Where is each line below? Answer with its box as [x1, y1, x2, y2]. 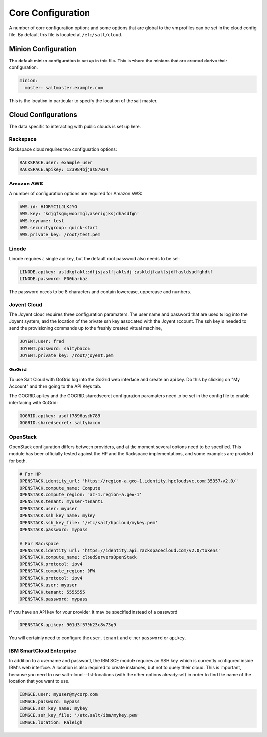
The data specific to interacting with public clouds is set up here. [9, 123, 141, 129]
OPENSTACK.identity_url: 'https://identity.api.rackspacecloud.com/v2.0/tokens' [19, 548, 221, 553]
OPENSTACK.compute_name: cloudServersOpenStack [19, 554, 137, 560]
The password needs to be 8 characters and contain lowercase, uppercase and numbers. [9, 289, 191, 295]
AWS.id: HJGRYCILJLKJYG [19, 204, 78, 209]
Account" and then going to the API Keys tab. [9, 383, 101, 389]
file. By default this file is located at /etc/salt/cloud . [9, 31, 123, 37]
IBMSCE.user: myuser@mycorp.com [19, 692, 98, 697]
